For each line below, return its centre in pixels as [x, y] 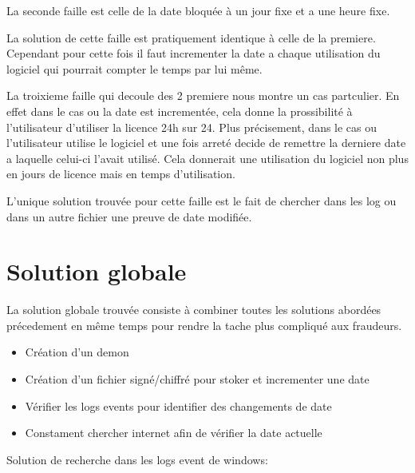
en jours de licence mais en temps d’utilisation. [121, 174]
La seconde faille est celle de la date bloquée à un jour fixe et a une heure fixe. [198, 10]
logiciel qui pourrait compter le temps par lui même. [134, 68]
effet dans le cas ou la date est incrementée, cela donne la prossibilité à [180, 111]
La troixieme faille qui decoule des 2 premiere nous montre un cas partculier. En [203, 95]
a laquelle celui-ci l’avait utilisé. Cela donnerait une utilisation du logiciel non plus [207, 158]
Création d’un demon [77, 352]
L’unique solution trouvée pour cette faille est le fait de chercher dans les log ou [202, 200]
